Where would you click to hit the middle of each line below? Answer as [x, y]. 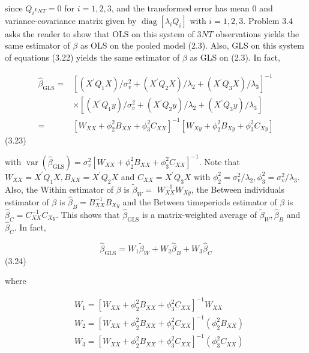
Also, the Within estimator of [59, 189]
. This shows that [88, 214]
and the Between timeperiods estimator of [200, 201]
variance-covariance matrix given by [71, 20]
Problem [264, 20]
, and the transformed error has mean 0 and [192, 8]
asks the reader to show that [57, 33]
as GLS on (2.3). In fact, [235, 57]
